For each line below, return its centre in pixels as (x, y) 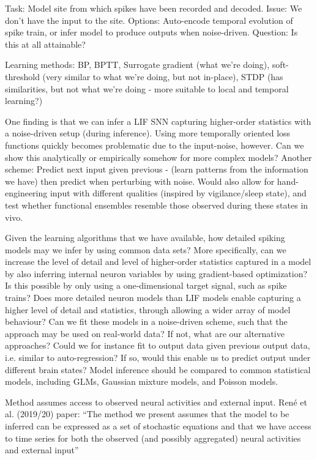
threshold (22, 76)
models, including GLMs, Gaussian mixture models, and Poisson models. (142, 381)
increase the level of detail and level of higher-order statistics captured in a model (158, 262)
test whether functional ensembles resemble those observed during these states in (157, 205)
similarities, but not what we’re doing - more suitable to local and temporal (147, 88)
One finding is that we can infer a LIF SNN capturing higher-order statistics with (158, 121)
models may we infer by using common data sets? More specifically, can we (146, 249)
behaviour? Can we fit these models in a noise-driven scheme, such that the (146, 321)
